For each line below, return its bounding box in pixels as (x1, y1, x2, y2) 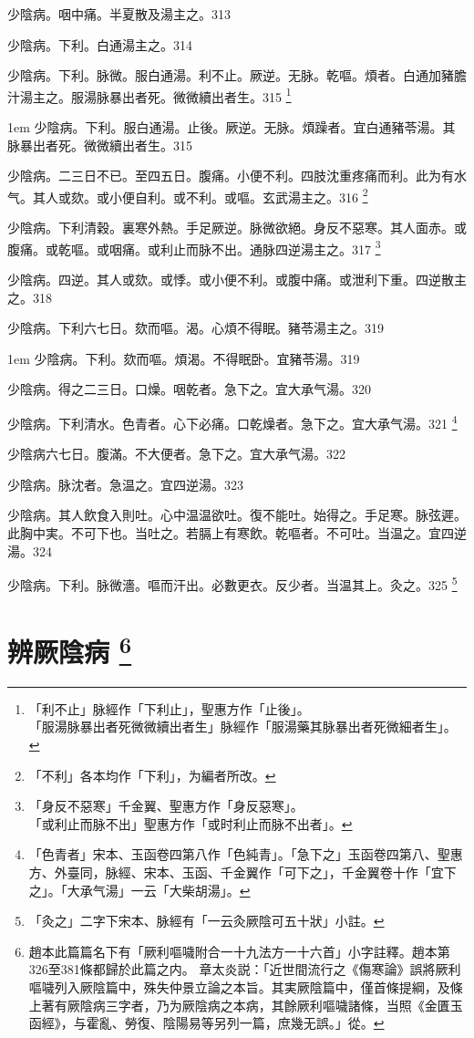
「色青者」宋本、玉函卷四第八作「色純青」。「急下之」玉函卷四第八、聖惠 (28, 845, 463, 864)
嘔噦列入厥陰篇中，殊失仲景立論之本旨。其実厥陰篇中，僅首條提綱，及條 (28, 977, 463, 996)
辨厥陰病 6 (7, 628, 132, 670)
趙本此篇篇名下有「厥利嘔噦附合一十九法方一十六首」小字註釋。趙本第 (28, 941, 450, 960)
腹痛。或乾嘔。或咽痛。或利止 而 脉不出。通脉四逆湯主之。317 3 (7, 236, 381, 258)
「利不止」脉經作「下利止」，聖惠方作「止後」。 (28, 699, 310, 718)
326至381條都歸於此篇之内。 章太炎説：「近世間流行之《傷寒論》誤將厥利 (28, 960, 461, 979)
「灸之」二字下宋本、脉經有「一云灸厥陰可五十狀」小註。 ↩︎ (28, 911, 385, 930)
